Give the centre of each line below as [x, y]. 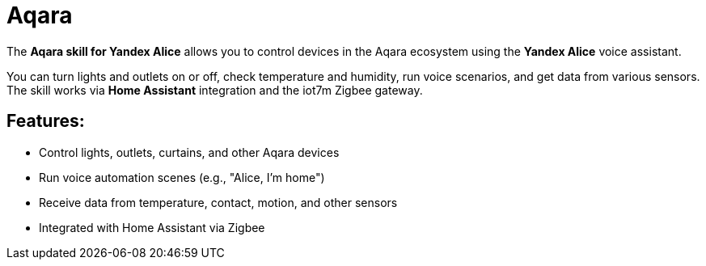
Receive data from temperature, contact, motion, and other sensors [218, 202]
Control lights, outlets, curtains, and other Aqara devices [189, 152]
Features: [46, 121]
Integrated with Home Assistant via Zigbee [152, 227]
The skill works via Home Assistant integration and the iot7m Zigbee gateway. [215, 90]
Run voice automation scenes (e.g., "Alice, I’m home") [182, 177]
